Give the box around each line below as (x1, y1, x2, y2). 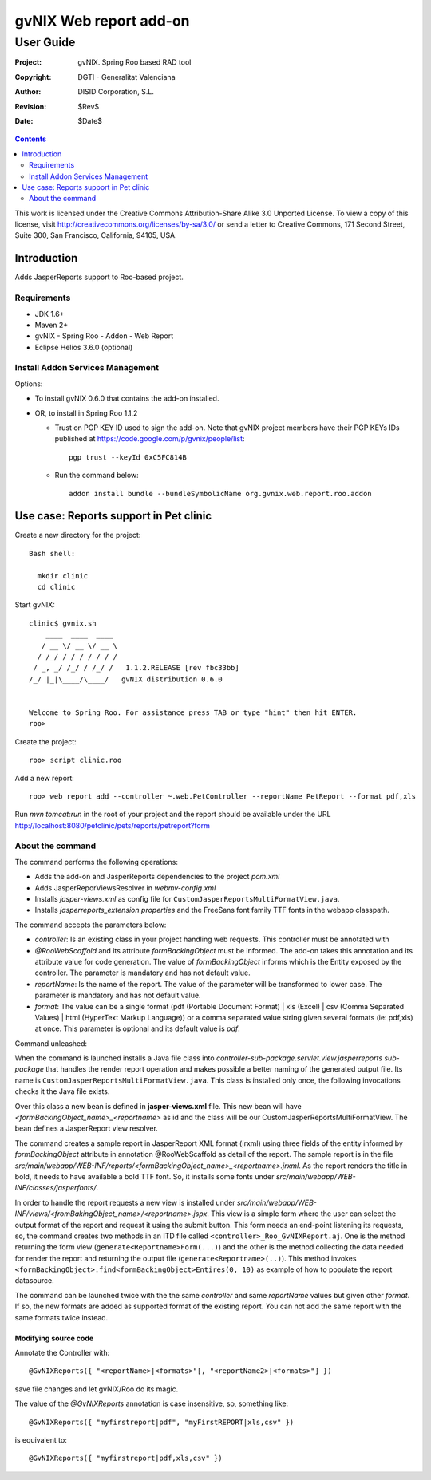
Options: (14, 379, 43, 389)
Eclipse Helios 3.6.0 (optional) (34, 342, 133, 352)
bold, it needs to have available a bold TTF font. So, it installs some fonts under (14, 1171, 275, 1181)
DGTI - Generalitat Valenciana (77, 72, 176, 81)
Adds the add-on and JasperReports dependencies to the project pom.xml (34, 872, 280, 882)
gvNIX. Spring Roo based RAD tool (77, 57, 192, 67)
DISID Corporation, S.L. (77, 87, 155, 97)
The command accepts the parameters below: (14, 920, 167, 929)
